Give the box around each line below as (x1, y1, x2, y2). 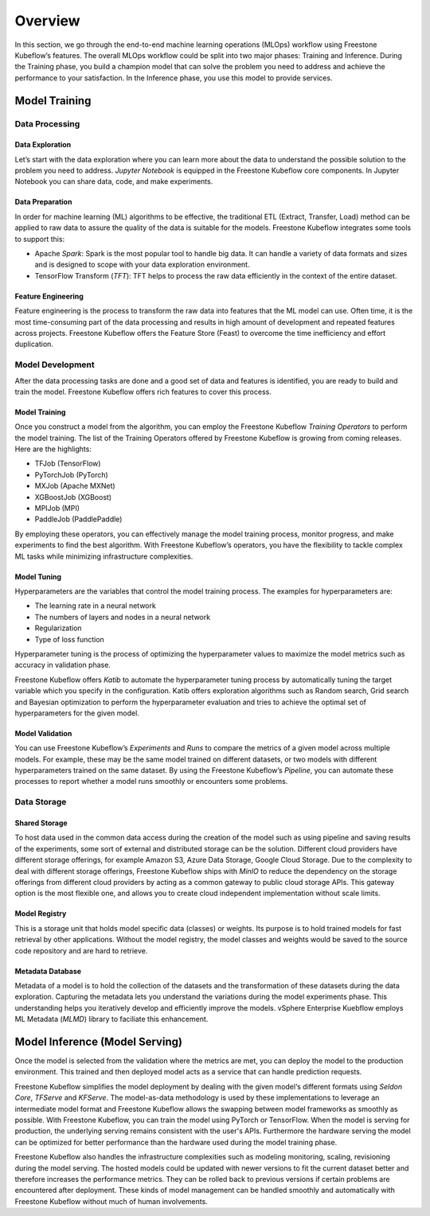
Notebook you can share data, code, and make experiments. (14, 177, 213, 186)
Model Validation (14, 728, 72, 738)
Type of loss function (34, 634, 105, 644)
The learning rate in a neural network (34, 601, 157, 610)
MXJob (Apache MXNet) (34, 481, 115, 491)
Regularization (34, 623, 83, 633)
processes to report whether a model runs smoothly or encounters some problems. (14, 777, 288, 786)
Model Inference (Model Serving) (14, 1035, 183, 1048)
